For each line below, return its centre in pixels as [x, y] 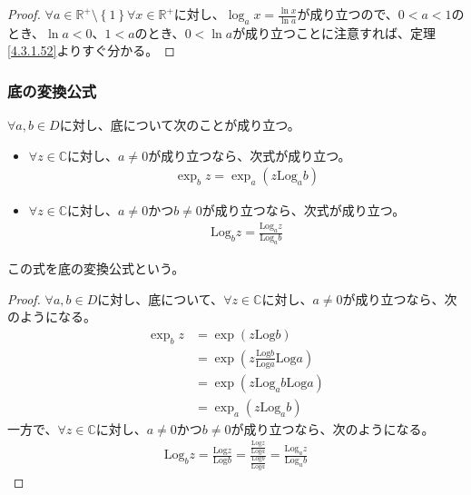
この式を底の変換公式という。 [96, 268]
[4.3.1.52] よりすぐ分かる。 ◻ [91, 50]
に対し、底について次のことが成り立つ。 [180, 125]
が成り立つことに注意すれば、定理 [334, 32]
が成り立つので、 [348, 14]
